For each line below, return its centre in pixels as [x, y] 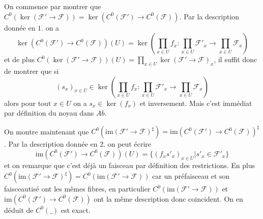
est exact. [76, 210]
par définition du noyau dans [49, 113]
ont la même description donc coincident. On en [168, 198]
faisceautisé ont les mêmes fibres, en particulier [77, 189]
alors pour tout [28, 103]
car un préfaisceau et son [191, 176]
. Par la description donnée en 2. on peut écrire [78, 144]
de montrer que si [32, 71]
